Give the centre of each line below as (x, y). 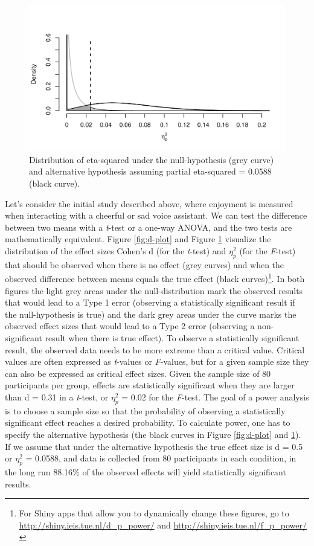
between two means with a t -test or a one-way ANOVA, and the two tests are (149, 227)
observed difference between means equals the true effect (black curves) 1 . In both (155, 278)
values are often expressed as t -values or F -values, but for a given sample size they (157, 361)
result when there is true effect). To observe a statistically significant (172, 337)
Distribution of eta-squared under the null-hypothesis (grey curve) (152, 159)
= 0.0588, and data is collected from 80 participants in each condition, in (161, 458)
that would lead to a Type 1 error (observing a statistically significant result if (150, 302)
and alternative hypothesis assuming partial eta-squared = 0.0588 (150, 171)
